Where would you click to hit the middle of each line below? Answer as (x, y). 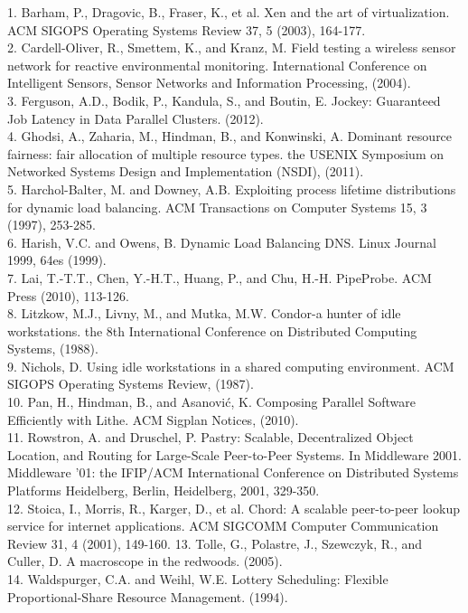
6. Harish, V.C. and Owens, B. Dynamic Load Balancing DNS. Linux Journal (222, 242)
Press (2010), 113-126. (68, 295)
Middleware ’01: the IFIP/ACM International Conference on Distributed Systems (233, 472)
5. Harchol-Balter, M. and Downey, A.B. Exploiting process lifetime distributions (232, 189)
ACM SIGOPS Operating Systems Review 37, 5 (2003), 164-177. (187, 29)
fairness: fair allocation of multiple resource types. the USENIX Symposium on (225, 153)
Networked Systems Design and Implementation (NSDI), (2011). (186, 171)
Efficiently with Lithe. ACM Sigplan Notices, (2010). (153, 419)
